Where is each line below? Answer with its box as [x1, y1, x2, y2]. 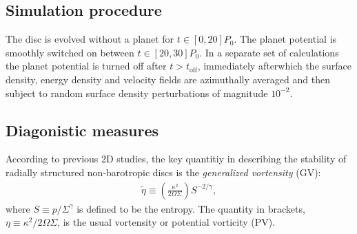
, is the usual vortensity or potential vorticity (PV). [57, 215, 276, 229]
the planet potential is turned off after [6, 58, 167, 73]
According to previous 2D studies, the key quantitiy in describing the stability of [6, 151, 347, 166]
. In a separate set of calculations [199, 45, 339, 59]
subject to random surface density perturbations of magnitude [6, 85, 268, 100]
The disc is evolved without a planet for [6, 32, 174, 46]
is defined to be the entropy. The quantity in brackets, [76, 201, 305, 215]
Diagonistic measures [6, 119, 159, 140]
